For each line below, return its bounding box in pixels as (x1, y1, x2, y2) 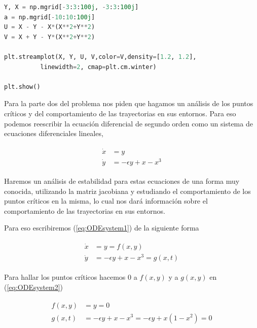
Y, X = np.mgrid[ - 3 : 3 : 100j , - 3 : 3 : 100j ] (4, 4, 139, 11)
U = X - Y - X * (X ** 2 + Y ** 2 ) (4, 23, 95, 31)
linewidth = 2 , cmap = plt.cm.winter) (40, 63, 157, 71)
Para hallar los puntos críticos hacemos (4, 272, 126, 282)
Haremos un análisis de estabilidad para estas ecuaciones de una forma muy (4, 176, 240, 186)
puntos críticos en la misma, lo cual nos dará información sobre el (4, 195, 208, 206)
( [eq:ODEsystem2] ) (4, 281, 63, 292)
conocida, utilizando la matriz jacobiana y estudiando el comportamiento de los (4, 185, 251, 196)
